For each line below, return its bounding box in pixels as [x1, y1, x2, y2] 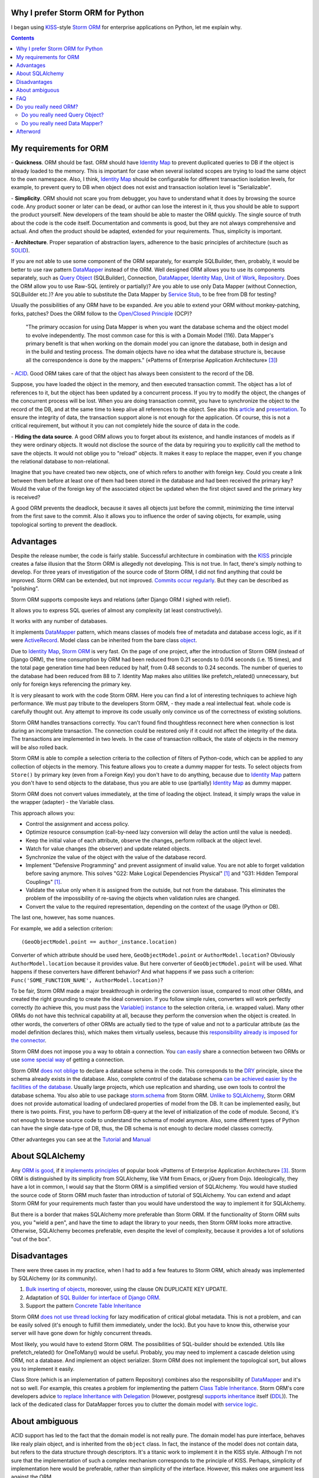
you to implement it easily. [11, 1365, 75, 1372]
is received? [11, 494, 41, 501]
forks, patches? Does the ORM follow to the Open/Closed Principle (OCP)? [11, 310, 192, 317]
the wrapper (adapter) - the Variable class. [11, 799, 115, 806]
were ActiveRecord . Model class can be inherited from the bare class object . [11, 637, 197, 644]
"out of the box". [11, 1236, 51, 1243]
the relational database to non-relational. [11, 458, 110, 465]
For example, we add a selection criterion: [11, 925, 113, 932]
